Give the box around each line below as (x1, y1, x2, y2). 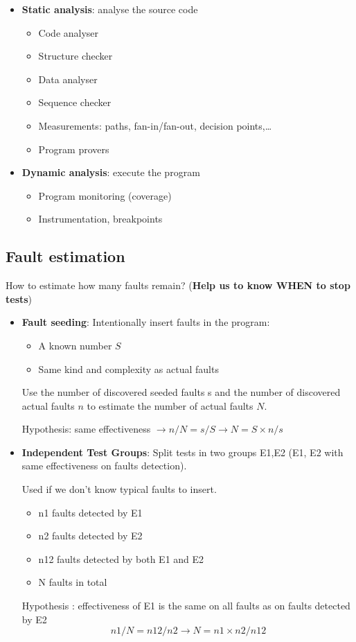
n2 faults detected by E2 (38, 528, 143, 543)
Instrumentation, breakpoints (38, 211, 163, 226)
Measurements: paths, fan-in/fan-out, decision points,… (38, 118, 272, 132)
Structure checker (38, 49, 113, 63)
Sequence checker (38, 95, 112, 110)
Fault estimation (6, 245, 125, 267)
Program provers (38, 141, 109, 156)
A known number (38, 338, 112, 352)
